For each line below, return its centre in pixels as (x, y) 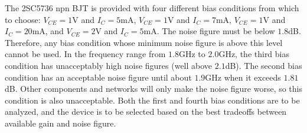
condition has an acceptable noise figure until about (98, 77)
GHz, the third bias (254, 54)
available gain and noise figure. (61, 123)
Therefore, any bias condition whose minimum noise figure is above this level (144, 42)
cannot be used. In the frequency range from (85, 54)
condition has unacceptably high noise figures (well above (109, 65)
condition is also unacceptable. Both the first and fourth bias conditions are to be (152, 100)
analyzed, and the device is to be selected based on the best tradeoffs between (146, 112)
